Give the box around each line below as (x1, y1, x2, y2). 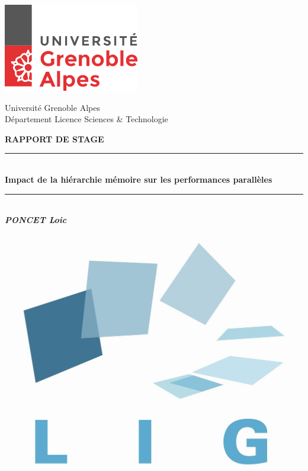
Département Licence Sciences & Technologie (5, 113, 168, 125)
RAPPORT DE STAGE (5, 132, 104, 145)
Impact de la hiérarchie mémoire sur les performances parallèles (5, 173, 272, 185)
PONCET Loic (5, 214, 67, 226)
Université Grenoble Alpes (5, 101, 100, 113)
